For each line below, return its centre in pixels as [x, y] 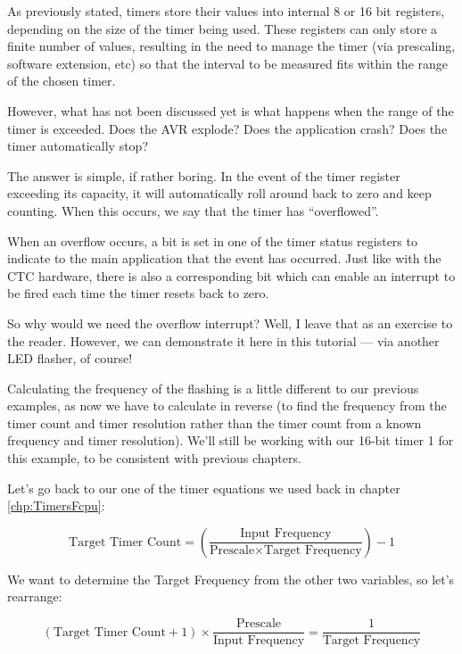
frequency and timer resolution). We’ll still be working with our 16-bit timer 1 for [231, 440]
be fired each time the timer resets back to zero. [138, 293]
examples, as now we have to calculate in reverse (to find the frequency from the [227, 406]
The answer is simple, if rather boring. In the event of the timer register [204, 175]
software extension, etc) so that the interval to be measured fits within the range [228, 63]
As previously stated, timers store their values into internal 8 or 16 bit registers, [226, 11]
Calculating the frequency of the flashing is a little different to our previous [213, 388]
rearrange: [35, 596]
